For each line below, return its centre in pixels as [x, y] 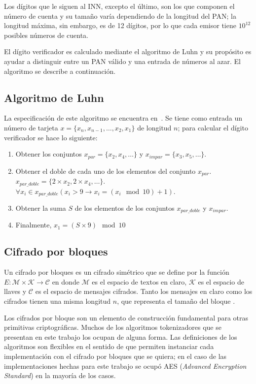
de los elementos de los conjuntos [125, 208]
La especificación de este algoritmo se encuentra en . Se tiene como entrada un [123, 118]
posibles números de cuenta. [46, 35]
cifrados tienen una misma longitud [57, 301]
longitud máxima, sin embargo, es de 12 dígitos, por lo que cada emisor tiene [120, 25]
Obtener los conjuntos [49, 154]
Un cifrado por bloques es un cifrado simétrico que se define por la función [117, 272]
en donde [66, 281]
